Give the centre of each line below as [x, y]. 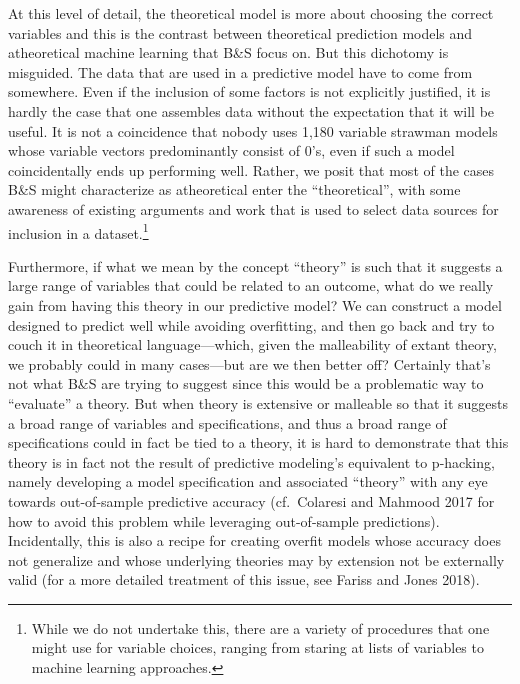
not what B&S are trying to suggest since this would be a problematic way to [246, 383]
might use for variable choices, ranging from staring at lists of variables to [257, 647]
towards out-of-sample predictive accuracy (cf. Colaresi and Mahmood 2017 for [251, 500]
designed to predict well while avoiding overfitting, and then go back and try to [251, 324]
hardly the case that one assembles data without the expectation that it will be [251, 110]
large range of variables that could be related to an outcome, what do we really [251, 285]
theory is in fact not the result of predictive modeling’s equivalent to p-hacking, [251, 461]
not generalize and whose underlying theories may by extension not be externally [256, 559]
